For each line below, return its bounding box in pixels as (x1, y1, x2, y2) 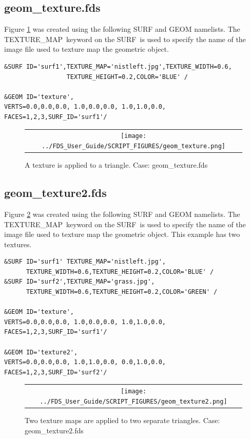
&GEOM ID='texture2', (4, 348, 78, 356)
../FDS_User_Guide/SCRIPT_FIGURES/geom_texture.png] (42, 142, 225, 150)
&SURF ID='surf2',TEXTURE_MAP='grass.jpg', (4, 278, 155, 286)
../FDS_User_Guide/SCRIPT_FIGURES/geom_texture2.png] (40, 397, 227, 405)
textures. (4, 238, 32, 249)
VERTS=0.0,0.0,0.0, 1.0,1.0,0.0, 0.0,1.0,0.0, (4, 358, 166, 366)
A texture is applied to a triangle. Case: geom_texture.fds (25, 159, 208, 170)
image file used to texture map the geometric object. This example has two (4, 229, 240, 240)
